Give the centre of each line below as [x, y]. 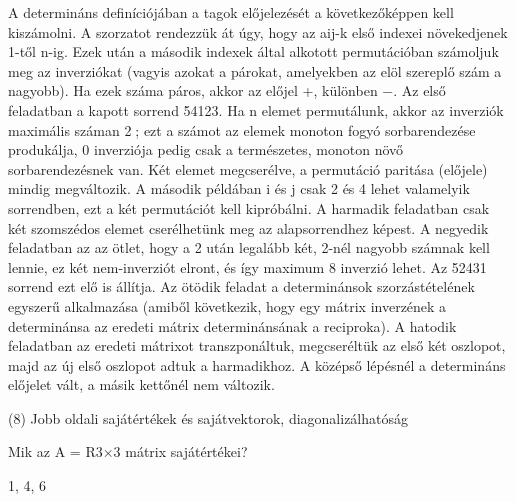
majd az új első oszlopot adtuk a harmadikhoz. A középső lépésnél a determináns [257, 364]
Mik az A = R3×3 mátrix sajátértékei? [128, 451]
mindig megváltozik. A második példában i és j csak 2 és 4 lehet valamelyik [239, 188]
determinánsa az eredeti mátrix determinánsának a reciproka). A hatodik [232, 325]
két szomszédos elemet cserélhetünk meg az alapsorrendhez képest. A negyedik [248, 227]
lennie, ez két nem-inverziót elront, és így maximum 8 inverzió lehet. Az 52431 [247, 266]
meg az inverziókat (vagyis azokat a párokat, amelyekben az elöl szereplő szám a [255, 70]
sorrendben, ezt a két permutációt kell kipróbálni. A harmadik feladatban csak [249, 207]
